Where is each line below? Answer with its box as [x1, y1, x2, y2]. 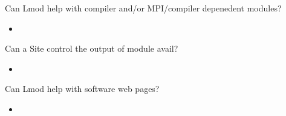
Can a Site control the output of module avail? [5, 42, 178, 55]
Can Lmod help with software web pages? [5, 82, 160, 95]
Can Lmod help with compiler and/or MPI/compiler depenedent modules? [5, 2, 282, 14]
